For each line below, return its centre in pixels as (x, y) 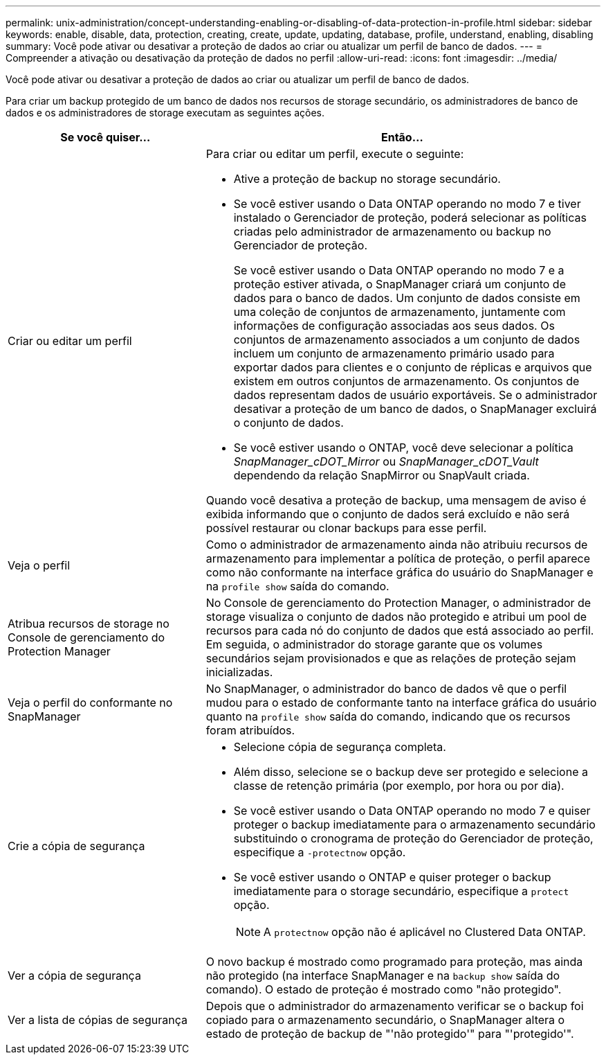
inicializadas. (239, 672)
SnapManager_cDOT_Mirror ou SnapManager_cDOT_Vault (386, 461)
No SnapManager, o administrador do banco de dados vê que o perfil (386, 689)
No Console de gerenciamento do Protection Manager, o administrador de (398, 603)
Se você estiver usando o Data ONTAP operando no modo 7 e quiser (412, 811)
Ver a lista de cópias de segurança (98, 1020)
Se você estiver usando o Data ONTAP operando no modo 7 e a (399, 270)
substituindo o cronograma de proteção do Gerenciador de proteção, (413, 838)
